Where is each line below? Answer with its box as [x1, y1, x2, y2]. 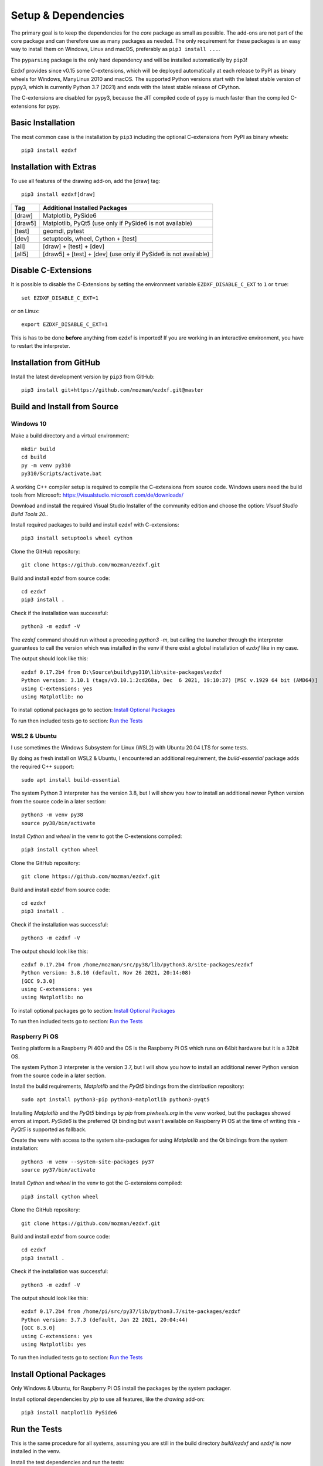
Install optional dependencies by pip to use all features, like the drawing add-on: [11, 1396, 205, 1403]
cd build [21, 454, 46, 460]
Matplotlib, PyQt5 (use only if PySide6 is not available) [43, 219, 193, 227]
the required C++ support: [11, 763, 74, 770]
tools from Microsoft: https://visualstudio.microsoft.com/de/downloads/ [11, 491, 184, 498]
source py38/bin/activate [21, 820, 96, 826]
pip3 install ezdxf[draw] [21, 191, 96, 198]
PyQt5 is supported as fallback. [11, 1126, 87, 1133]
